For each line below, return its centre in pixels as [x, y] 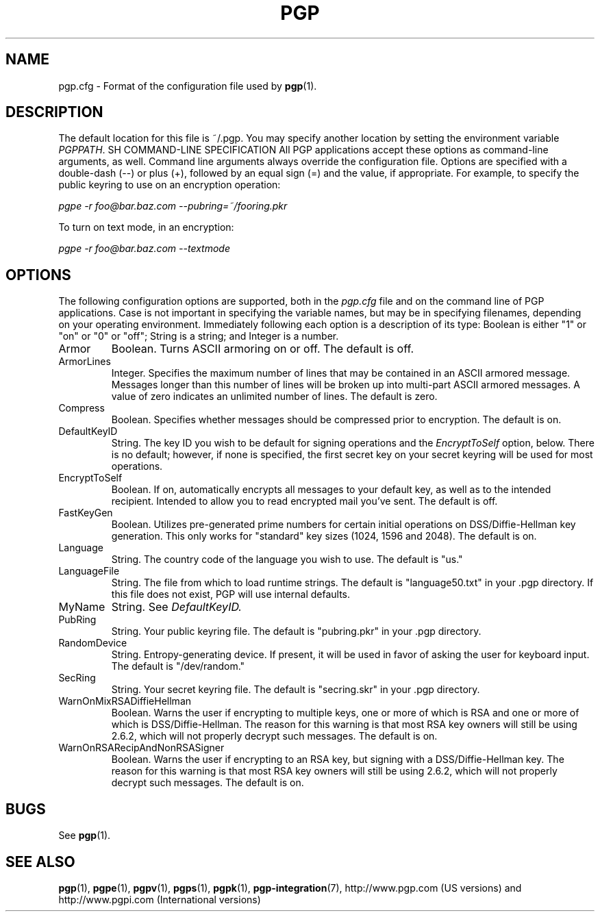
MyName [82, 607]
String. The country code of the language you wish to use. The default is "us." [287, 560]
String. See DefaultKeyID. [176, 607]
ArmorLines [85, 362]
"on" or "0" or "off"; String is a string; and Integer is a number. [199, 336]
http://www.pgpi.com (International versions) [160, 899]
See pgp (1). [85, 836]
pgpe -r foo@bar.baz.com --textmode [144, 249]
